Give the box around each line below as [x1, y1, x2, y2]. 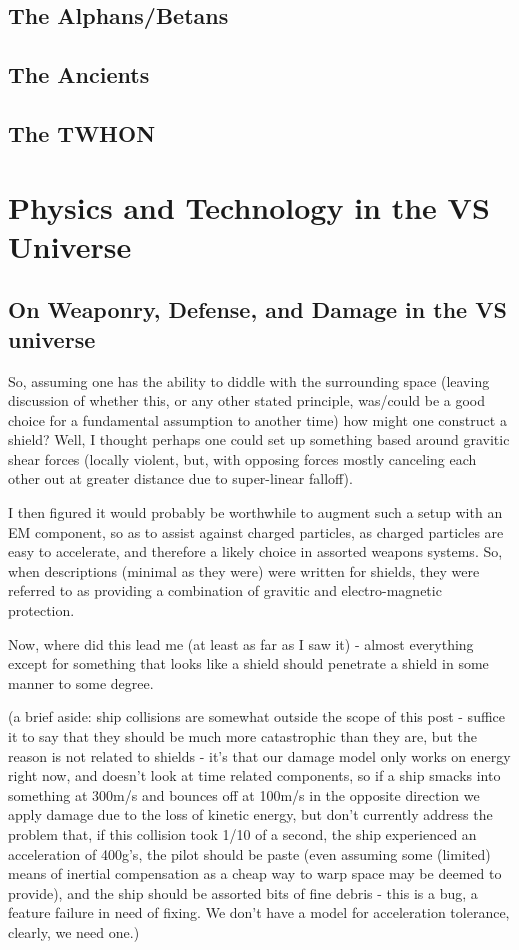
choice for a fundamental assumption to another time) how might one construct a [8, 409, 507, 430]
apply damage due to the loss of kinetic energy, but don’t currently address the [8, 804, 493, 825]
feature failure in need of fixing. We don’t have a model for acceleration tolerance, [8, 902, 510, 923]
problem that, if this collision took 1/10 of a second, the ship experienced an [8, 823, 477, 844]
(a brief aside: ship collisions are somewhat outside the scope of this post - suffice [8, 706, 506, 727]
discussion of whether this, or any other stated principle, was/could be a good [8, 390, 486, 411]
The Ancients [8, 59, 150, 90]
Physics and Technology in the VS [8, 186, 490, 227]
